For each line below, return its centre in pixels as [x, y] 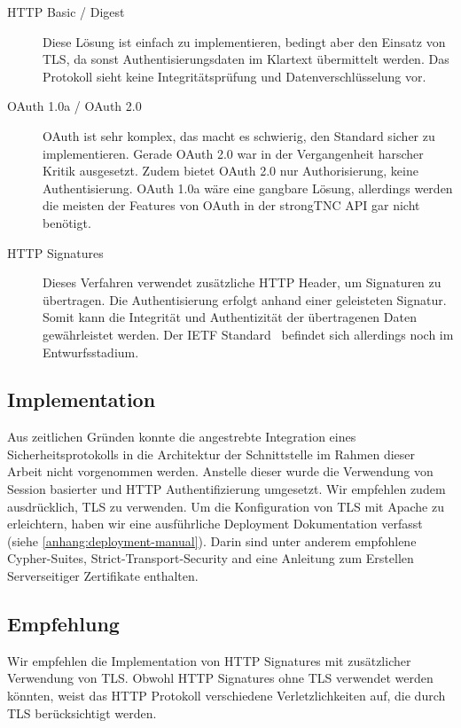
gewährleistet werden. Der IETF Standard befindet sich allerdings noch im [248, 334]
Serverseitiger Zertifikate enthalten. [103, 576]
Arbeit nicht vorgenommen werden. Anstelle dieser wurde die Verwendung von [220, 471]
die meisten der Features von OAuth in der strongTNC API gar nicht [231, 205]
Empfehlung [63, 624]
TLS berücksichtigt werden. [82, 712]
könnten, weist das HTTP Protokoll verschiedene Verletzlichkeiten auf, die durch [227, 696]
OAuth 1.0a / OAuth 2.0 [74, 106]
